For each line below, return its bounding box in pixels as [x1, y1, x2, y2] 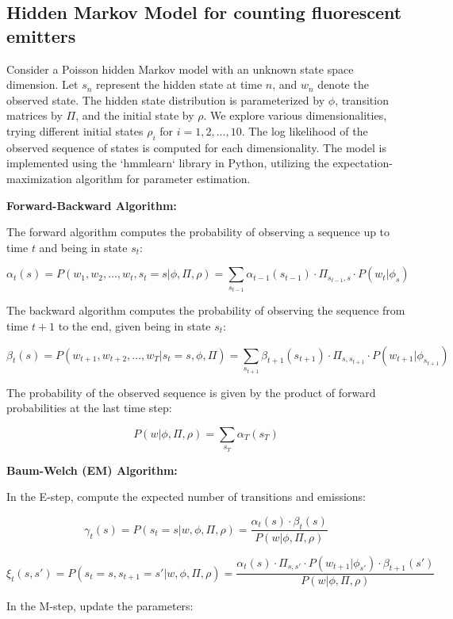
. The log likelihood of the [241, 122, 368, 139]
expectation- [332, 155, 393, 171]
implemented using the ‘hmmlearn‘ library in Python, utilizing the [6, 155, 329, 171]
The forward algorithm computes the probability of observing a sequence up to [6, 224, 390, 240]
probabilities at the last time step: [6, 399, 172, 416]
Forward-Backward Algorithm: [6, 197, 177, 213]
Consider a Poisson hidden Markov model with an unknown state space [6, 60, 354, 77]
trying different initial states [6, 122, 144, 139]
